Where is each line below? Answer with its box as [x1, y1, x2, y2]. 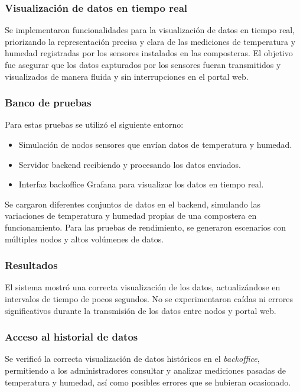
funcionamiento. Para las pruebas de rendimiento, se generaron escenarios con [5, 221, 286, 233]
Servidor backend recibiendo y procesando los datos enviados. [18, 158, 241, 170]
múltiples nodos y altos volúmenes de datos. [5, 232, 164, 245]
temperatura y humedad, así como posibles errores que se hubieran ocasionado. [5, 375, 291, 388]
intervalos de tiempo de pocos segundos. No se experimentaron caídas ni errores [5, 292, 294, 304]
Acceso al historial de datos [5, 329, 138, 344]
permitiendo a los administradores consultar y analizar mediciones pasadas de [5, 364, 286, 376]
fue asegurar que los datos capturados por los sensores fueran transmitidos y [5, 59, 281, 70]
